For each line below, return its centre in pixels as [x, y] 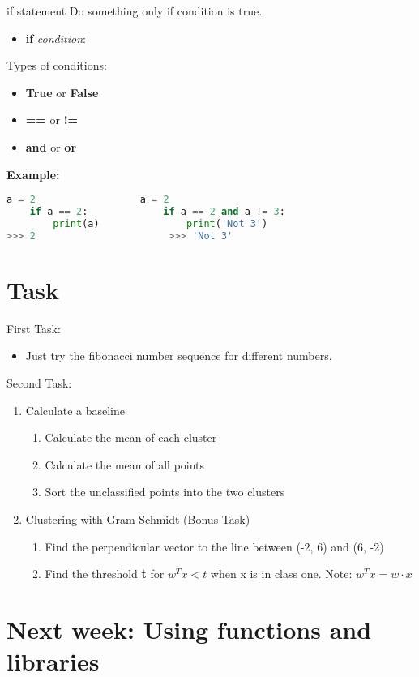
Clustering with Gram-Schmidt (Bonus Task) [138, 518]
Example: [33, 174]
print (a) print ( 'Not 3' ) [160, 223]
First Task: [34, 328]
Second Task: [39, 382]
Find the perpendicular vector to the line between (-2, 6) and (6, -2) [214, 546]
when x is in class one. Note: [281, 574]
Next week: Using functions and [189, 629]
